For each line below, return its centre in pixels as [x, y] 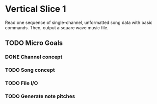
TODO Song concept [30, 70]
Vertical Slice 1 [36, 9]
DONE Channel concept [34, 57]
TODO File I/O [22, 83]
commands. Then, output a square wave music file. [57, 27]
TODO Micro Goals [34, 43]
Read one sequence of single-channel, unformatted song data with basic [79, 22]
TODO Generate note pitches [40, 96]
